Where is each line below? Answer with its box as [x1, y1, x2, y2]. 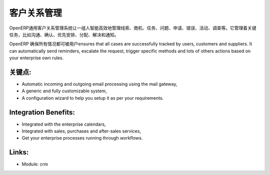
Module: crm [21, 161, 48, 167]
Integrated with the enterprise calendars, [21, 121, 106, 127]
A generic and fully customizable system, [21, 88, 107, 94]
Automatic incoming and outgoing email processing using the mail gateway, [21, 81, 177, 87]
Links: [9, 148, 29, 157]
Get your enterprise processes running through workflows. [21, 135, 143, 141]
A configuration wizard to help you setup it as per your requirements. [21, 95, 164, 101]
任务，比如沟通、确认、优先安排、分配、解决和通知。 [9, 31, 119, 37]
